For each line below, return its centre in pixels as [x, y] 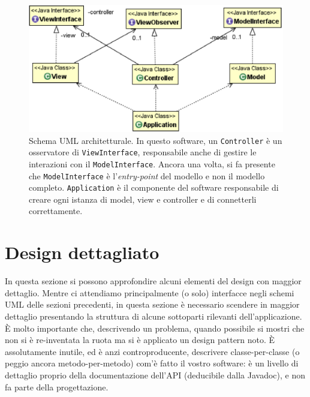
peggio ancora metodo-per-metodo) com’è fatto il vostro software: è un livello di [152, 363]
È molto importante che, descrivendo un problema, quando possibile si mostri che [155, 328]
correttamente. [56, 211]
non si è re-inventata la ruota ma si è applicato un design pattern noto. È [140, 340]
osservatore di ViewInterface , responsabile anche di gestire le [143, 152]
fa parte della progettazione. [57, 387]
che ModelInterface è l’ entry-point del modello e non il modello [147, 175]
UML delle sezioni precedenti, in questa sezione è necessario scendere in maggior [152, 304]
